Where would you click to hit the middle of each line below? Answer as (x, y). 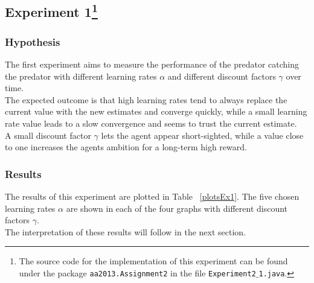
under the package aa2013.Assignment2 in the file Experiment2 (137, 272)
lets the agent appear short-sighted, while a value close (202, 135)
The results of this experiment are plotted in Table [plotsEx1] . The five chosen (152, 196)
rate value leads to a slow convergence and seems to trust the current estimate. (151, 123)
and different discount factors (222, 76)
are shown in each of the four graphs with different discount (177, 208)
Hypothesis (33, 41)
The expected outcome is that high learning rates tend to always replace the (146, 99)
